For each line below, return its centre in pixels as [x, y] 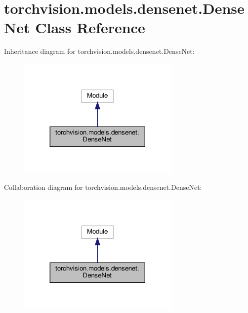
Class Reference [90, 27]
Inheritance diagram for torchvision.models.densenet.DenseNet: [99, 51]
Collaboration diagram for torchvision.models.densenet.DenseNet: [103, 187]
